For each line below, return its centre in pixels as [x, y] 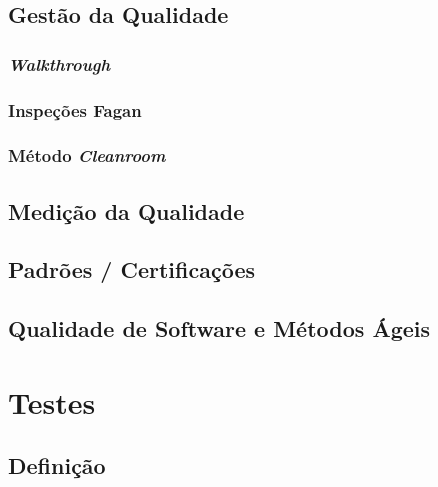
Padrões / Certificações [131, 269]
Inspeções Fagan [75, 109]
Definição [57, 465]
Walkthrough [59, 63]
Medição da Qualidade [126, 210]
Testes [52, 401]
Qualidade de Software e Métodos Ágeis [219, 328]
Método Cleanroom [87, 155]
